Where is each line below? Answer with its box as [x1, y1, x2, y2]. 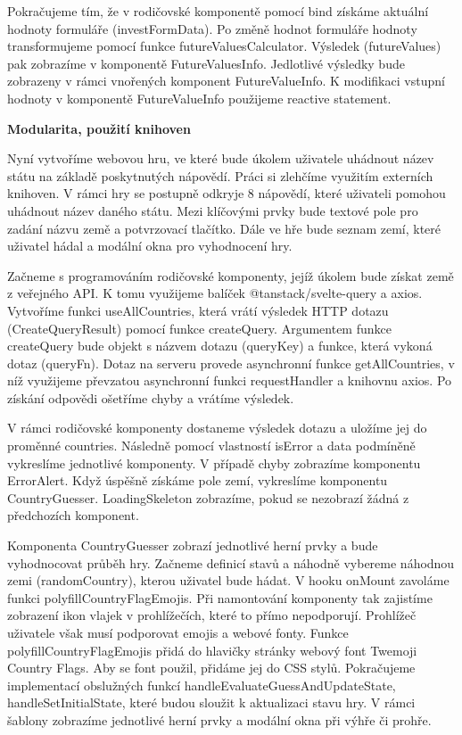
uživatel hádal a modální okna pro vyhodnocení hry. [7, 236, 293, 255]
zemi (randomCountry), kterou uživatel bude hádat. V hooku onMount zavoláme [7, 571, 450, 590]
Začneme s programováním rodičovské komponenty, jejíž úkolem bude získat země [7, 266, 454, 285]
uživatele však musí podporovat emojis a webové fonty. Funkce [7, 624, 349, 641]
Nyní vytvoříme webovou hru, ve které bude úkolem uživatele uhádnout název [7, 149, 434, 168]
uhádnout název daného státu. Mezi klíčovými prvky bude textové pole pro [7, 201, 418, 219]
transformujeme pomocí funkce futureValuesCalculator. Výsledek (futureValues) [7, 37, 441, 55]
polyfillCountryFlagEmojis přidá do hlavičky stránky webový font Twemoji [7, 640, 417, 659]
